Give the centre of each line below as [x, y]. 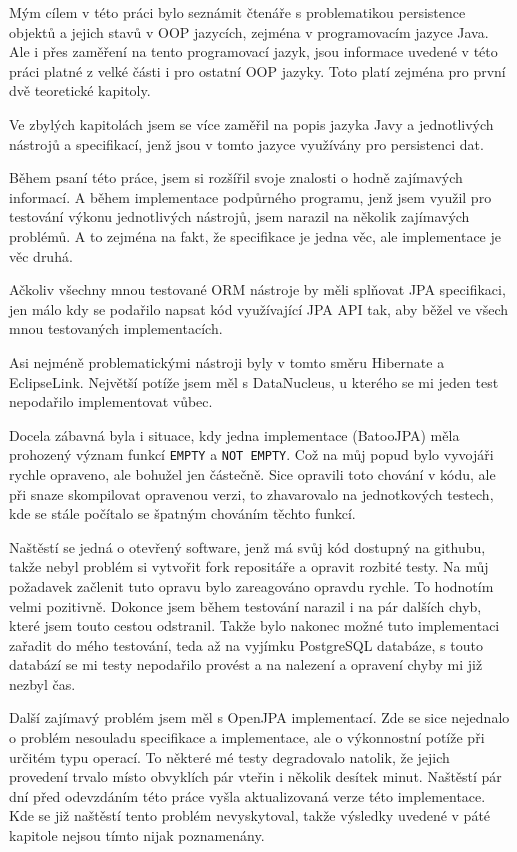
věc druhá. [41, 255]
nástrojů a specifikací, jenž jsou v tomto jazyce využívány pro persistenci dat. [246, 143]
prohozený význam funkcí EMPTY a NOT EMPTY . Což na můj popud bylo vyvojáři [251, 454]
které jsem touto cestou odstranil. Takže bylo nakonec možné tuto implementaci [254, 625]
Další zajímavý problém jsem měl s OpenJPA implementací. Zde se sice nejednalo [259, 717]
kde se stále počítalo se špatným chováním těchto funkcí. [182, 513]
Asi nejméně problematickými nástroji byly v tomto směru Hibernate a [227, 361]
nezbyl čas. [42, 683]
